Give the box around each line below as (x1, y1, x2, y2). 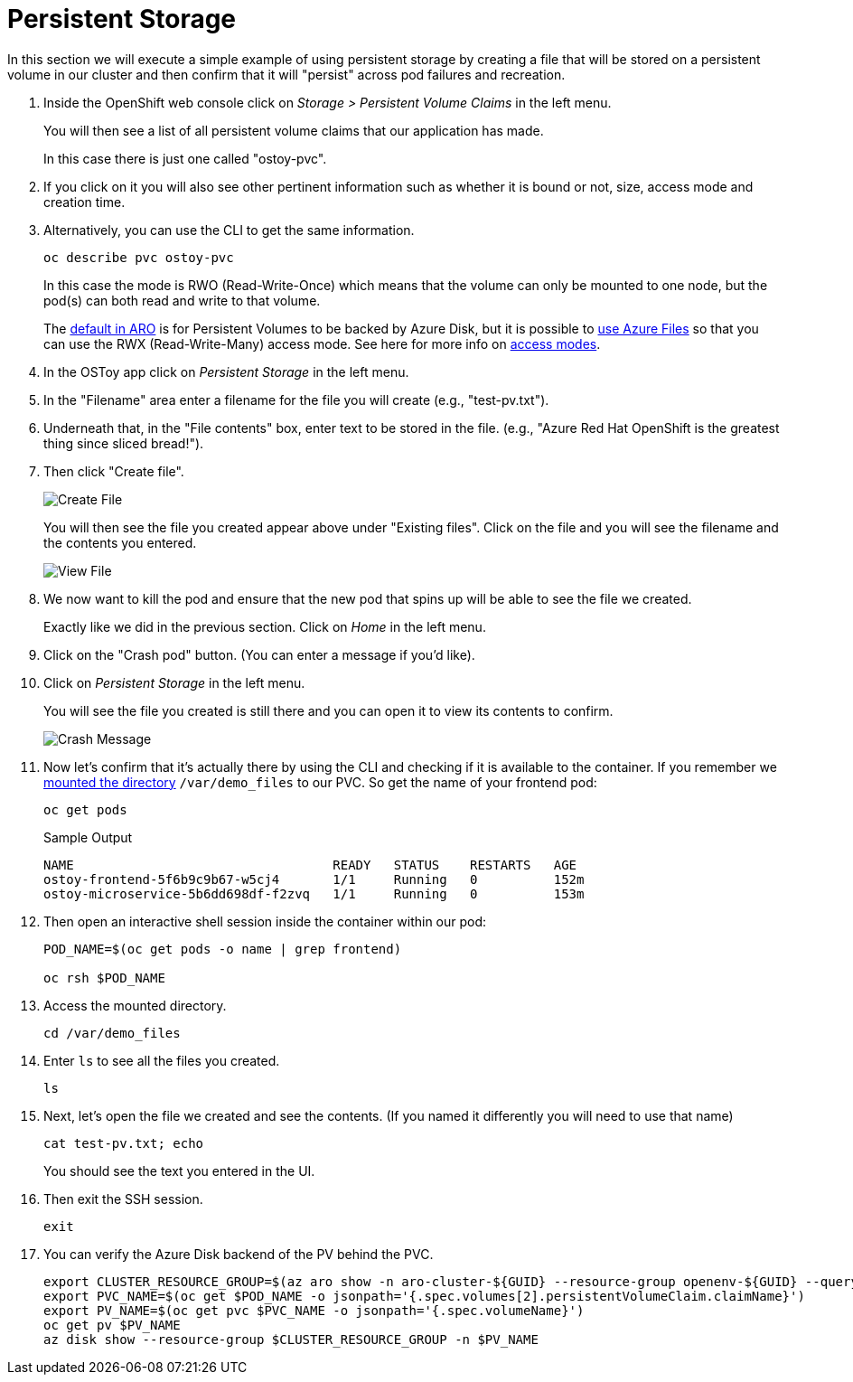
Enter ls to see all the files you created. (43, 1052, 280, 1068)
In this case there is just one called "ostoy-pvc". (43, 150, 327, 166)
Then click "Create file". (43, 463, 184, 479)
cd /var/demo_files (43, 1025, 181, 1040)
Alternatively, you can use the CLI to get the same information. (43, 221, 415, 238)
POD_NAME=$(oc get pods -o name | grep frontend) (43, 941, 402, 956)
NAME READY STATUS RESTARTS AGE (43, 857, 577, 872)
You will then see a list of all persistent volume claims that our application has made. (43, 122, 544, 138)
